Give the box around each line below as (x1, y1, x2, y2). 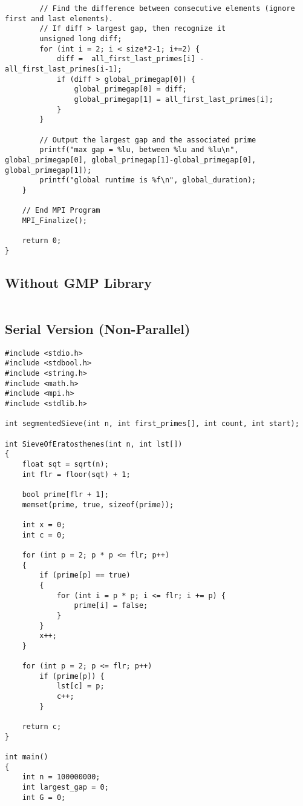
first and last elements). (5, 14, 113, 23)
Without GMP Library (5, 273, 152, 291)
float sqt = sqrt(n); (22, 460, 109, 469)
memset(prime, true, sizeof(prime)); (22, 500, 174, 509)
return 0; (22, 236, 62, 245)
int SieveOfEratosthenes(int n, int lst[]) (5, 439, 183, 448)
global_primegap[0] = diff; (74, 85, 187, 94)
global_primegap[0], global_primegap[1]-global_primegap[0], (5, 155, 256, 164)
